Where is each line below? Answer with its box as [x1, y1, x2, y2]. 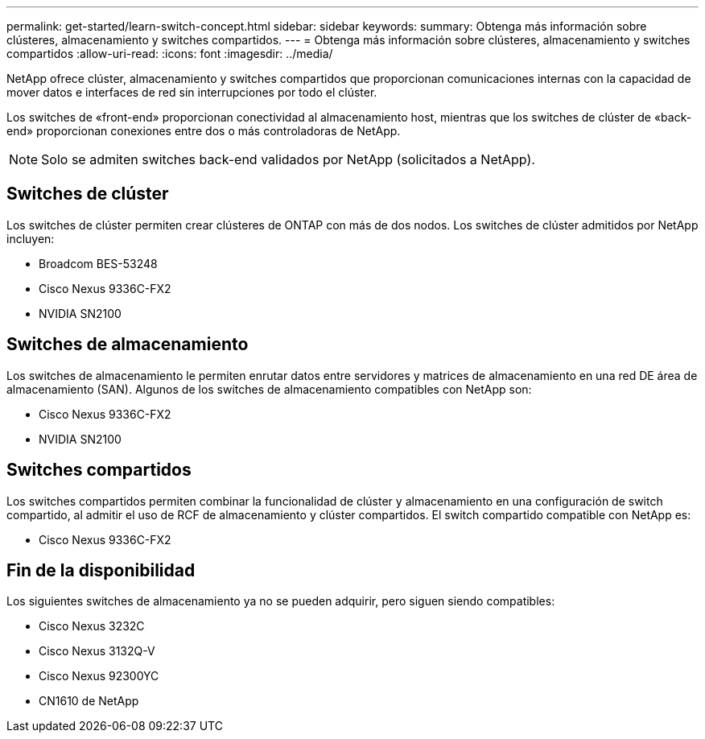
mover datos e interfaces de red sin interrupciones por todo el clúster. [6, 85, 377, 99]
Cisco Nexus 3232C [39, 619, 145, 634]
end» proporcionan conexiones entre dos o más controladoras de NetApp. [6, 124, 401, 138]
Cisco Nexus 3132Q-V [39, 644, 155, 658]
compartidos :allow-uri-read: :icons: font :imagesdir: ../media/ [6, 47, 333, 60]
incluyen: [6, 231, 55, 246]
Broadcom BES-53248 [39, 256, 158, 270]
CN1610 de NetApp [39, 694, 139, 708]
